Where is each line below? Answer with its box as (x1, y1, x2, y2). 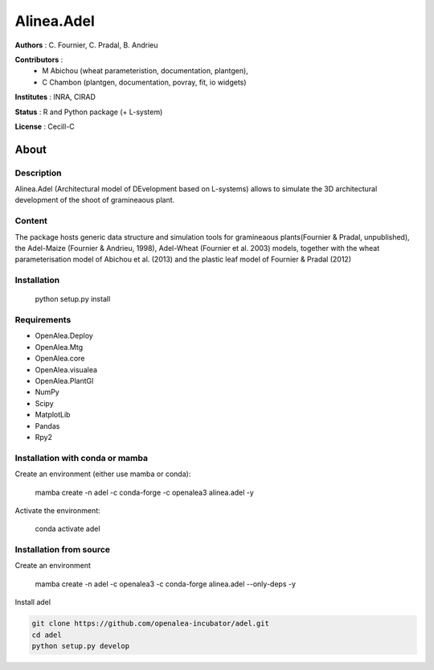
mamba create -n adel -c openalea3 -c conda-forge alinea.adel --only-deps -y (35, 579, 297, 589)
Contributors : (14, 55, 63, 64)
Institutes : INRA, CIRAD (14, 92, 96, 102)
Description (14, 167, 62, 179)
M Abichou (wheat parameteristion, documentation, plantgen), (42, 66, 248, 76)
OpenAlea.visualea (35, 364, 98, 374)
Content (14, 216, 48, 227)
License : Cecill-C (14, 121, 76, 131)
